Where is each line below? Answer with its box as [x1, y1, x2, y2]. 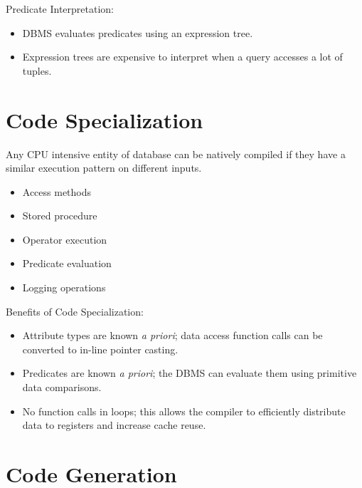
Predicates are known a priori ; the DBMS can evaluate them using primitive [22, 365, 357, 380]
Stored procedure [22, 208, 97, 223]
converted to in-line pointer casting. [22, 341, 179, 356]
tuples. [22, 63, 52, 78]
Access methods [22, 184, 92, 199]
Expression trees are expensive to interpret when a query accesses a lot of [22, 49, 343, 64]
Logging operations [22, 280, 106, 295]
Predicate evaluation [22, 256, 112, 271]
